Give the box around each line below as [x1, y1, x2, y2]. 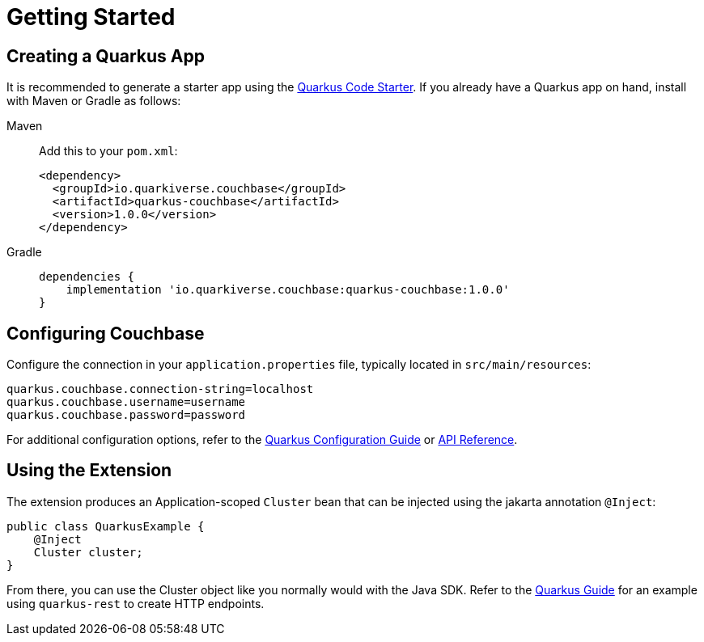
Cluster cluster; [33, 545, 143, 559]
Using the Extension [6, 460, 172, 481]
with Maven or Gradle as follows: [6, 94, 181, 108]
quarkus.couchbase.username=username [6, 395, 246, 409]
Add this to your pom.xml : [39, 144, 178, 158]
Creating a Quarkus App [6, 45, 205, 66]
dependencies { [39, 270, 135, 284]
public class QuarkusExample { [6, 519, 205, 533]
